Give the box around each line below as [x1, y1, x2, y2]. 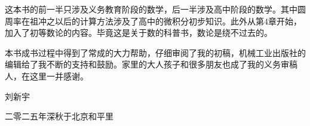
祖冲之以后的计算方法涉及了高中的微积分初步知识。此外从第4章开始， [29, 14, 302, 27]
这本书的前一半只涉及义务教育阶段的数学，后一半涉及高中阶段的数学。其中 [5, 3, 297, 15]
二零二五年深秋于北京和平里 [5, 110, 113, 122]
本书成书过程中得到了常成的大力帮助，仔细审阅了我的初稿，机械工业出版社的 [5, 46, 306, 59]
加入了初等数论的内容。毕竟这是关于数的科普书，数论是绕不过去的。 [5, 26, 272, 39]
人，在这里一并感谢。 [5, 69, 88, 82]
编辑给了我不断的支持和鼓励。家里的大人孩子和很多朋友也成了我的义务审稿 [5, 58, 297, 70]
